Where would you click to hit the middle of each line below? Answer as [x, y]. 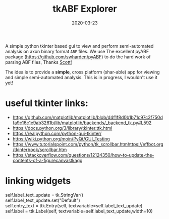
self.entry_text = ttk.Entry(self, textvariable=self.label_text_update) [74, 205]
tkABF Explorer [85, 9]
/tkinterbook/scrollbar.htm [40, 150]
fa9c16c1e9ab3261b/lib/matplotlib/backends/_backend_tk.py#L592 [82, 123]
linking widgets [38, 181]
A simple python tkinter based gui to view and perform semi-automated [79, 46]
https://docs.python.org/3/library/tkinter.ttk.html [62, 128]
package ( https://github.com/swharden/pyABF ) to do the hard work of [78, 57]
